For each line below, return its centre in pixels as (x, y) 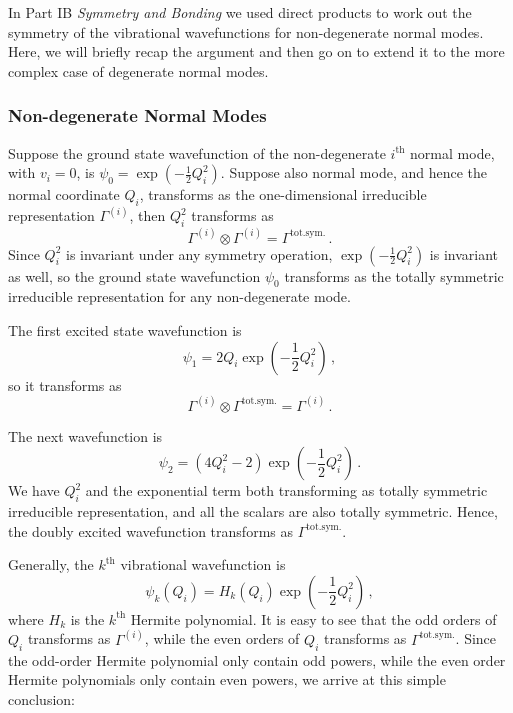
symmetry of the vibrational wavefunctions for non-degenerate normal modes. (246, 31)
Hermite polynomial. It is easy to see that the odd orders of (313, 618)
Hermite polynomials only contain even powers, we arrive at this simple (227, 679)
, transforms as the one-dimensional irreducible (283, 194)
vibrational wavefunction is (203, 564)
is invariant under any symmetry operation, (199, 253)
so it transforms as (65, 384)
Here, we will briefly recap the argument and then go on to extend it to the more (256, 51)
